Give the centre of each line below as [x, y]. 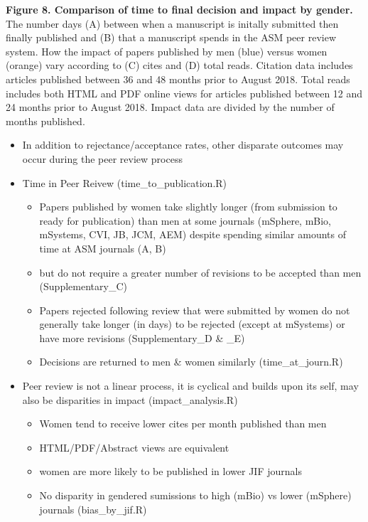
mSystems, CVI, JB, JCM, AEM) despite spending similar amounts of [193, 234]
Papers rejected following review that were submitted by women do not [195, 310]
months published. [45, 121]
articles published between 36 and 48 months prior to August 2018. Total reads [178, 79]
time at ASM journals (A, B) [103, 248]
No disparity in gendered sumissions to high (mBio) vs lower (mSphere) [195, 495]
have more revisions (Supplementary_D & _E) [142, 337]
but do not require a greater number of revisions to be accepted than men [200, 272]
